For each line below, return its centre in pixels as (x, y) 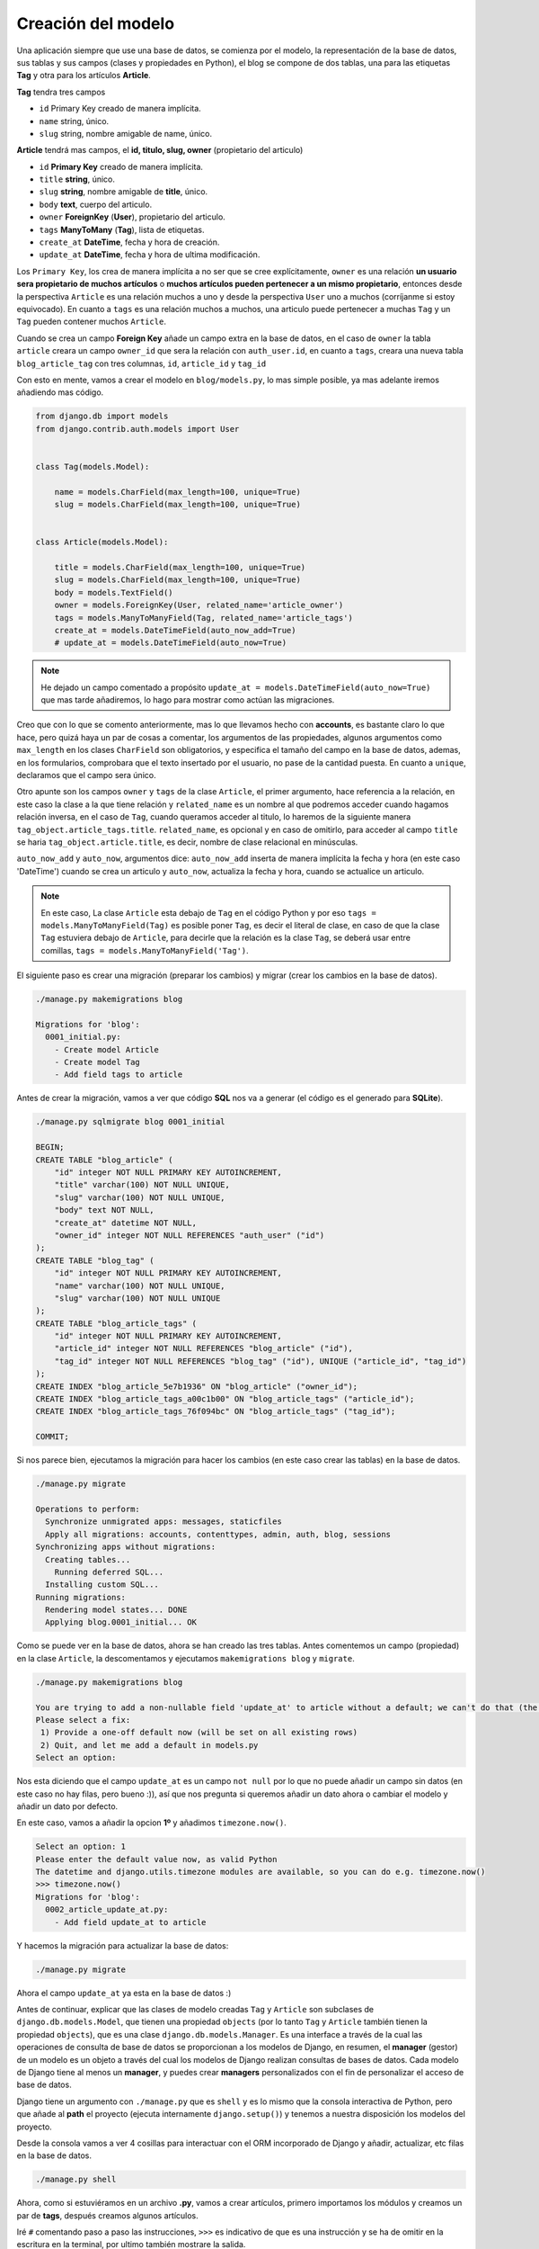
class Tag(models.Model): (93, 466)
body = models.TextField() (114, 592)
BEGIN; (50, 1147)
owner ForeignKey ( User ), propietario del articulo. (133, 217)
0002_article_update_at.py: (107, 1910)
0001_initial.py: (83, 1037)
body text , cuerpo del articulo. (96, 204)
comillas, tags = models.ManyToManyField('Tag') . (145, 950)
